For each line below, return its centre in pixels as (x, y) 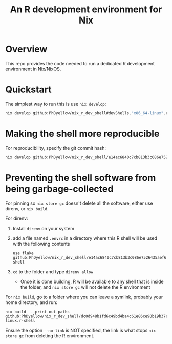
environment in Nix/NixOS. (33, 69)
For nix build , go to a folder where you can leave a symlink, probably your (84, 297)
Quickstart (29, 89)
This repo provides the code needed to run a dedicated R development (80, 63)
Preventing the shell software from (81, 178)
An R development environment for (86, 9)
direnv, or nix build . (27, 208)
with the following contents (41, 244)
